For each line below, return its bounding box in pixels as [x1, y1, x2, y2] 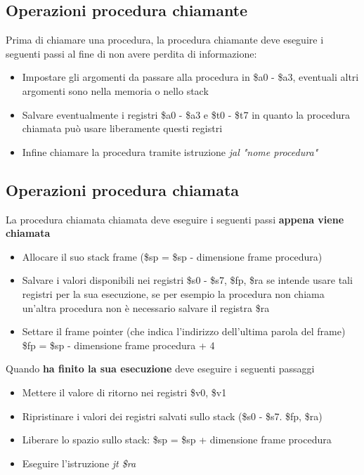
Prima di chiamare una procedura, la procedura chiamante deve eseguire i [6, 32, 324, 47]
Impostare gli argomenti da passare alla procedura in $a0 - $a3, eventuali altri [22, 70, 359, 84]
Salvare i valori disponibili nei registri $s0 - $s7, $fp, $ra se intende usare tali [22, 273, 353, 287]
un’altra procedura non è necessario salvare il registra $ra [22, 300, 270, 315]
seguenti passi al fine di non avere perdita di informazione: [6, 46, 257, 60]
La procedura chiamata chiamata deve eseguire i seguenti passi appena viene [6, 212, 344, 226]
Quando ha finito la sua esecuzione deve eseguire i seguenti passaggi [6, 361, 315, 376]
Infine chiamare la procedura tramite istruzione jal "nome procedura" [22, 144, 318, 159]
